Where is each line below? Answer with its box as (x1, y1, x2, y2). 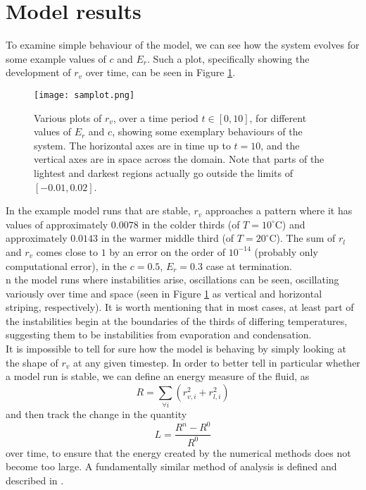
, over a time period (113, 110, 198, 125)
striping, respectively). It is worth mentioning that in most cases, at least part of (6, 300, 354, 314)
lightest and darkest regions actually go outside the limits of (34, 165, 293, 180)
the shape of (6, 355, 58, 369)
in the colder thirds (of (141, 216, 240, 231)
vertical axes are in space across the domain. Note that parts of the (34, 152, 324, 166)
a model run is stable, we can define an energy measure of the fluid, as (6, 369, 310, 384)
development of (6, 65, 71, 80)
